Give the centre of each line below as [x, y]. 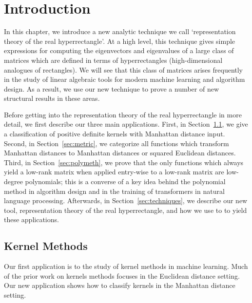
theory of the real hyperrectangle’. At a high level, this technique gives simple [120, 41]
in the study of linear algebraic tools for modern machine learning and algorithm [125, 79]
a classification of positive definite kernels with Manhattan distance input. [115, 134]
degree [13, 181]
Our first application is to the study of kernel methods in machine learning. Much [126, 266]
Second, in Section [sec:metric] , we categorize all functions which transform [116, 143]
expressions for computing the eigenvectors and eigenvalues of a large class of [119, 50]
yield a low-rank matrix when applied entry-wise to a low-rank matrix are [114, 172]
